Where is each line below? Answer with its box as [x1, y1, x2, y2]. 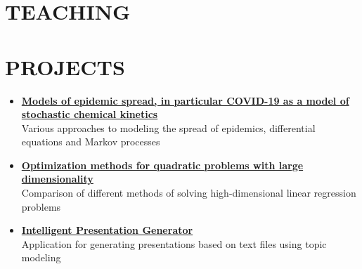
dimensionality [21, 171, 93, 186]
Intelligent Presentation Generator [21, 223, 193, 237]
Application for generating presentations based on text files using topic [21, 236, 327, 251]
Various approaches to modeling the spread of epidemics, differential [21, 120, 316, 135]
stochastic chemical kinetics [21, 107, 158, 122]
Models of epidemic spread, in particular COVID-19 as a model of [21, 93, 349, 107]
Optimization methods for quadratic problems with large [21, 157, 304, 172]
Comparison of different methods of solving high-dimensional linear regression [21, 185, 356, 200]
